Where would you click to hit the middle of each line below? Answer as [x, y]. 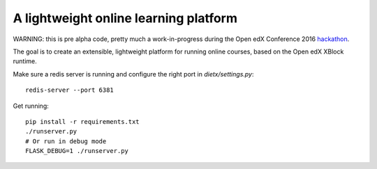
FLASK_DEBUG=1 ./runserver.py [77, 151]
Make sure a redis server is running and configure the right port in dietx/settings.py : [133, 74]
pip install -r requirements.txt [82, 121]
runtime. [25, 61]
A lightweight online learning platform [125, 18]
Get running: [31, 106]
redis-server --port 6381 [70, 90]
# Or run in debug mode [66, 141]
